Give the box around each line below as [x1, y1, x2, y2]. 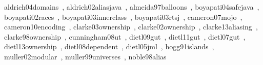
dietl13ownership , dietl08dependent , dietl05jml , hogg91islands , [4, 41, 214, 52]
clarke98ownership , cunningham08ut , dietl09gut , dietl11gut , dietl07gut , [4, 31, 246, 42]
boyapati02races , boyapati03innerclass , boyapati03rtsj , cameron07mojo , [4, 11, 242, 22]
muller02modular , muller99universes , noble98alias [4, 51, 167, 61]
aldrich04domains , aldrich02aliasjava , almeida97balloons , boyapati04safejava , [4, 2, 259, 12]
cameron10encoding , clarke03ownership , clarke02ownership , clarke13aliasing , [4, 21, 258, 32]
